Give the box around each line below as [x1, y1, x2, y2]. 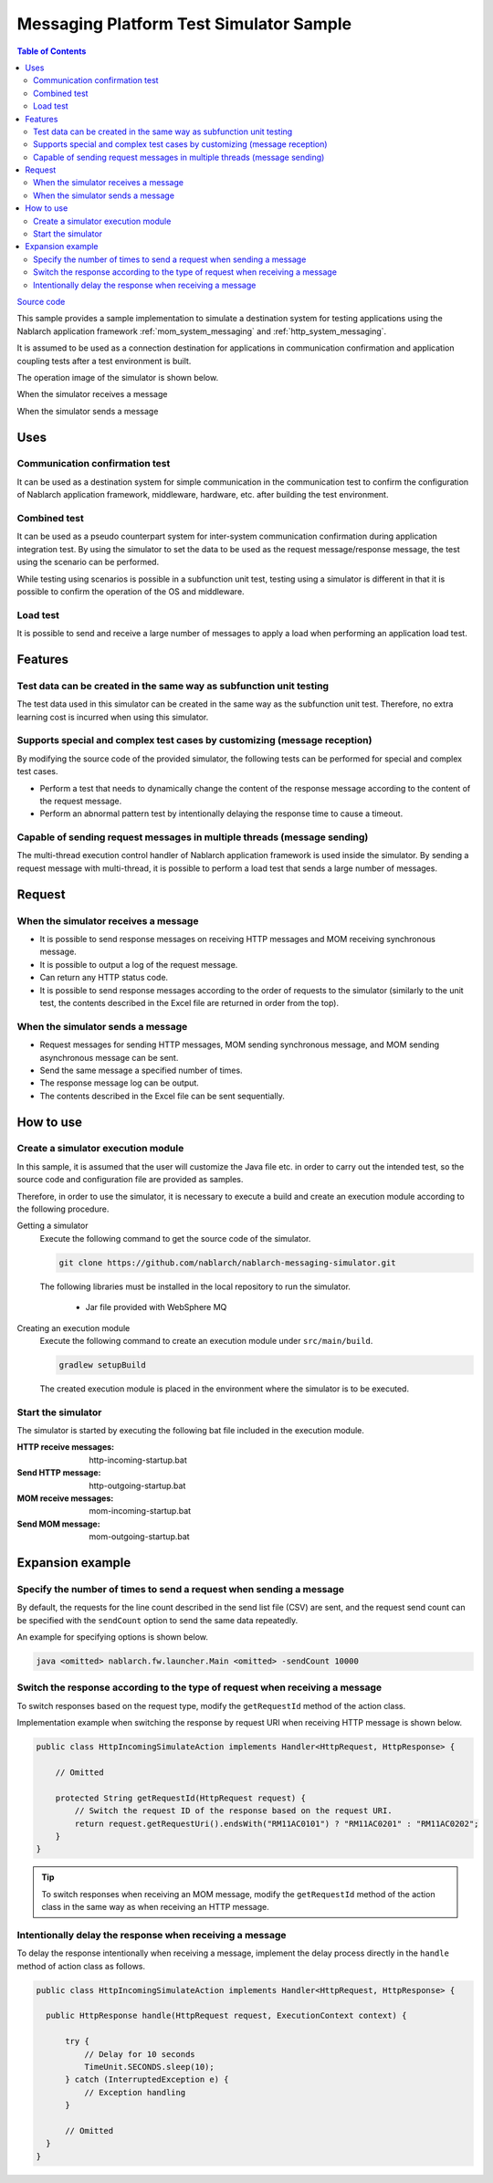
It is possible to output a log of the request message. [39, 959, 238, 970]
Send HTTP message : [16, 1467, 101, 1478]
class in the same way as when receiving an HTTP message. [41, 1902, 269, 1913]
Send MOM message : [16, 1518, 100, 1529]
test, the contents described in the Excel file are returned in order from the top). [39, 997, 340, 1008]
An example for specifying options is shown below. [16, 1632, 209, 1642]
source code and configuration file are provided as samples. [16, 1174, 244, 1185]
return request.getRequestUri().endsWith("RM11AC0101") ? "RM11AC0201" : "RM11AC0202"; [74, 1818, 479, 1829]
